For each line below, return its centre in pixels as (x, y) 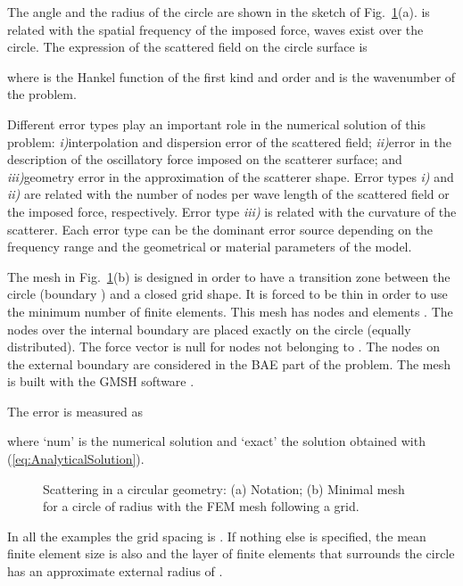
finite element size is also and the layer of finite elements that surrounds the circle (231, 553)
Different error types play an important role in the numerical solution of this (216, 124)
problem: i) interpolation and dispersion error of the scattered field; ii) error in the (229, 141)
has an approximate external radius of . (115, 571)
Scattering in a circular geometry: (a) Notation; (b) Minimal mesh (224, 488)
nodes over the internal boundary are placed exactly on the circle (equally (209, 329)
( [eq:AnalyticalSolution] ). (76, 459)
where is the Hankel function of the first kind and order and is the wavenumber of (231, 76)
